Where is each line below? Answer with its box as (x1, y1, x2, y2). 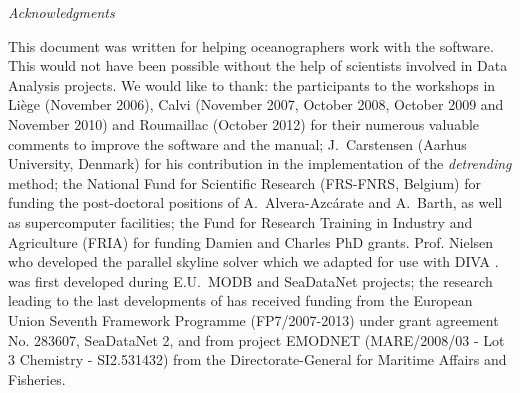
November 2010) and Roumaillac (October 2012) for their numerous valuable (8, 113, 480, 134)
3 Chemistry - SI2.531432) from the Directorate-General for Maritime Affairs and (8, 349, 507, 370)
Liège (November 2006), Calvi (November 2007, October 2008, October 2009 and (8, 94, 504, 115)
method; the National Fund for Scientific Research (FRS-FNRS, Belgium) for (8, 172, 481, 193)
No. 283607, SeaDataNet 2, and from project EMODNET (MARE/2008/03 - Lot (8, 329, 505, 350)
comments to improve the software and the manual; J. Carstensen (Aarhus (8, 133, 467, 154)
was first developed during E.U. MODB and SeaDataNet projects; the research (8, 270, 493, 291)
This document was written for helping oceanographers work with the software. (8, 35, 494, 56)
